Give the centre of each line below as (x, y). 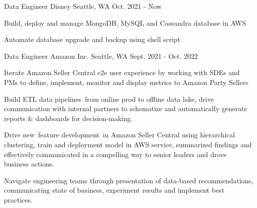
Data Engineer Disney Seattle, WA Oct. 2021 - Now (83, 6)
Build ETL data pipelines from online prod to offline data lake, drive (109, 99)
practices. (18, 199)
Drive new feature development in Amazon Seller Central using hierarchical (120, 135)
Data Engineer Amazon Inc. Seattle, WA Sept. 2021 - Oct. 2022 (101, 56)
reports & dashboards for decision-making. (68, 118)
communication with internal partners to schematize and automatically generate (126, 108)
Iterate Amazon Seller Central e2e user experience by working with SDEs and (122, 72)
